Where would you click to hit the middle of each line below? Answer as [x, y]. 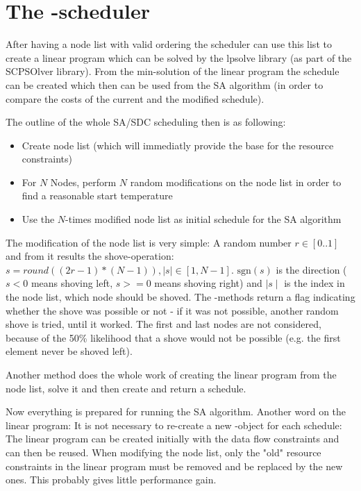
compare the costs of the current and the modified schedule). [135, 98]
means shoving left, [72, 283]
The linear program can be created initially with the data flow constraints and [173, 439]
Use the [38, 219]
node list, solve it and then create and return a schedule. [126, 388]
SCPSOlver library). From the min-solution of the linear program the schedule [173, 71]
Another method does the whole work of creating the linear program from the [171, 374]
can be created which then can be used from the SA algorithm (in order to [165, 84]
